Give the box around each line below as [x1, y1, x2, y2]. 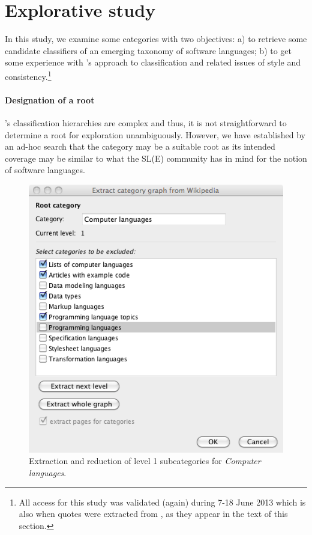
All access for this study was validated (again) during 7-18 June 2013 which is [19, 495, 306, 508]
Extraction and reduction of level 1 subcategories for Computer [29, 454, 261, 467]
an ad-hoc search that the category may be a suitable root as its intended [5, 140, 275, 153]
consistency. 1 [5, 68, 52, 82]
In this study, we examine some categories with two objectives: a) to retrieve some [5, 32, 307, 45]
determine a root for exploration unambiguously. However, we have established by [5, 128, 305, 141]
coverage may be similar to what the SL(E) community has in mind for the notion [5, 151, 307, 164]
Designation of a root [5, 93, 95, 106]
